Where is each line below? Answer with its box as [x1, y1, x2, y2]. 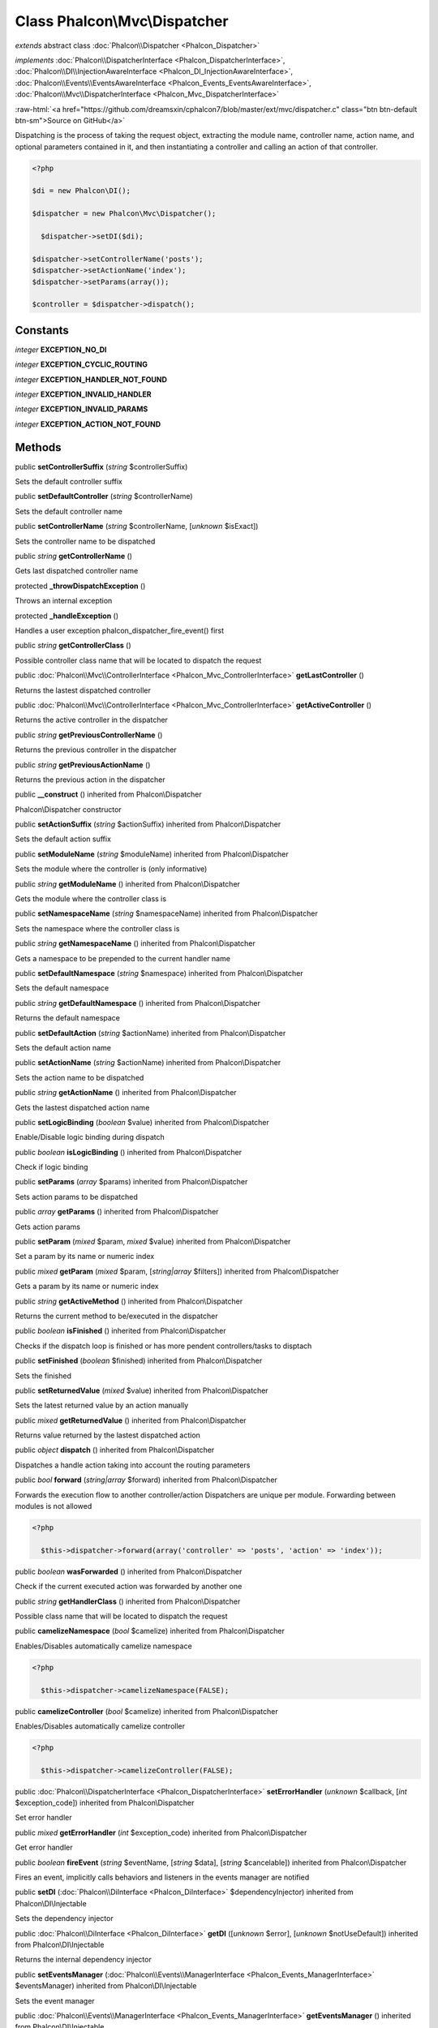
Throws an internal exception [15, 596, 113, 606]
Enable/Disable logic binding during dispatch [15, 1132, 165, 1142]
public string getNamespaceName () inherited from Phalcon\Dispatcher [15, 939, 255, 948]
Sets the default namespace [15, 983, 109, 993]
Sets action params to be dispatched [15, 1192, 138, 1201]
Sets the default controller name [15, 506, 123, 516]
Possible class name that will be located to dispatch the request [15, 1611, 228, 1621]
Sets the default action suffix [15, 834, 111, 844]
